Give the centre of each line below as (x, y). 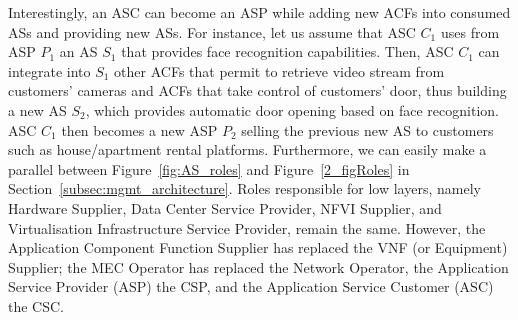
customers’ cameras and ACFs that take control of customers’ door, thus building (257, 90)
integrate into (49, 70)
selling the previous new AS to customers (367, 129)
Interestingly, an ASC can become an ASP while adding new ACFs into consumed (259, 12)
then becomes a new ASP (139, 129)
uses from (470, 31)
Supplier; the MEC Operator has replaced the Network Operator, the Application (258, 266)
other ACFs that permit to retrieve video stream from (279, 70)
